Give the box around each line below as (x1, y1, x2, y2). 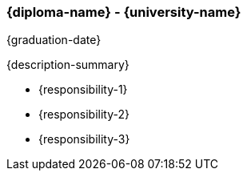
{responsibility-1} (38, 82, 128, 97)
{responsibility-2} (38, 107, 129, 122)
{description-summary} (6, 58, 129, 72)
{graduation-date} (6, 33, 102, 47)
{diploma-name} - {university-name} (6, 4, 241, 20)
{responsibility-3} (38, 132, 130, 147)
